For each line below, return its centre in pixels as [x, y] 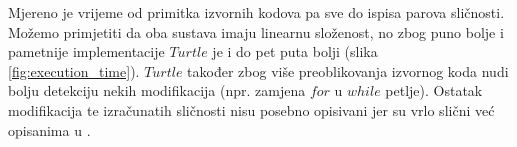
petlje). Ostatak [434, 90]
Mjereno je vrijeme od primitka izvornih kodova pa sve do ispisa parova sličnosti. [256, 12]
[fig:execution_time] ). [74, 70]
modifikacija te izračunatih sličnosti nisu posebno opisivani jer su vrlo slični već [251, 109]
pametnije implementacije [86, 51]
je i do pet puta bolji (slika [295, 51]
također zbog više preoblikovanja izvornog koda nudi [348, 70]
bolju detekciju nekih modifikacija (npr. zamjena [157, 90]
